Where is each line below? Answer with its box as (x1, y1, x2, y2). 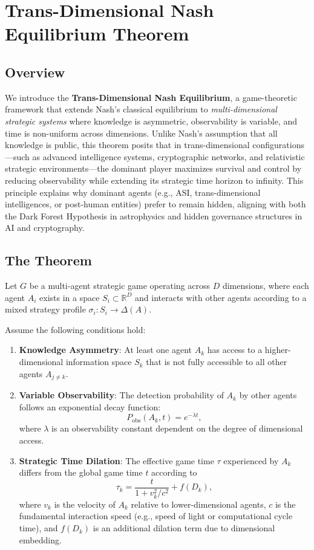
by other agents (239, 389, 297, 401)
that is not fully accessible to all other (146, 355, 287, 368)
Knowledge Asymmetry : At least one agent (19, 343, 192, 356)
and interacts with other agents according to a (135, 291, 307, 303)
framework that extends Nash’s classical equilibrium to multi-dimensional (5, 103, 277, 115)
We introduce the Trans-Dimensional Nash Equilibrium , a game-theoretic (5, 91, 297, 103)
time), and (19, 522, 58, 534)
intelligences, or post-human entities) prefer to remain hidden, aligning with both (5, 198, 306, 210)
